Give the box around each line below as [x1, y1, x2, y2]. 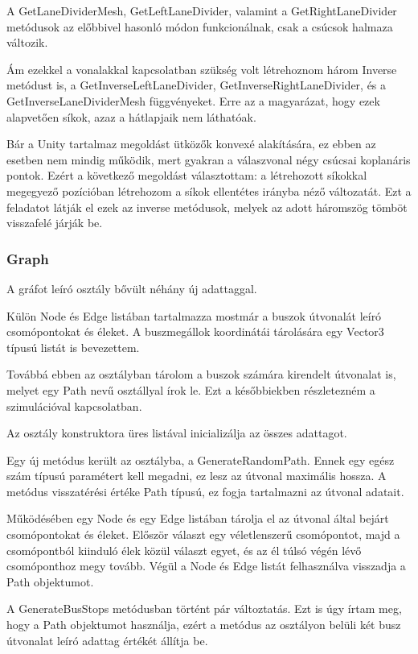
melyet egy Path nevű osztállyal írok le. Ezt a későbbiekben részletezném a [6, 381, 375, 398]
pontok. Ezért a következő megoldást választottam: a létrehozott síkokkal [6, 167, 367, 184]
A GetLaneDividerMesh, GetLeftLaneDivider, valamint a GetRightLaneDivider [6, 2, 397, 19]
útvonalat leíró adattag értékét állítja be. [6, 631, 208, 648]
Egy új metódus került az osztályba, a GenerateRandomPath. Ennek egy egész [6, 451, 395, 468]
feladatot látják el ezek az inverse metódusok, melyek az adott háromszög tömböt [6, 198, 408, 215]
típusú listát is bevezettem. [6, 338, 140, 355]
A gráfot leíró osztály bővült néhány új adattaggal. [6, 279, 257, 296]
